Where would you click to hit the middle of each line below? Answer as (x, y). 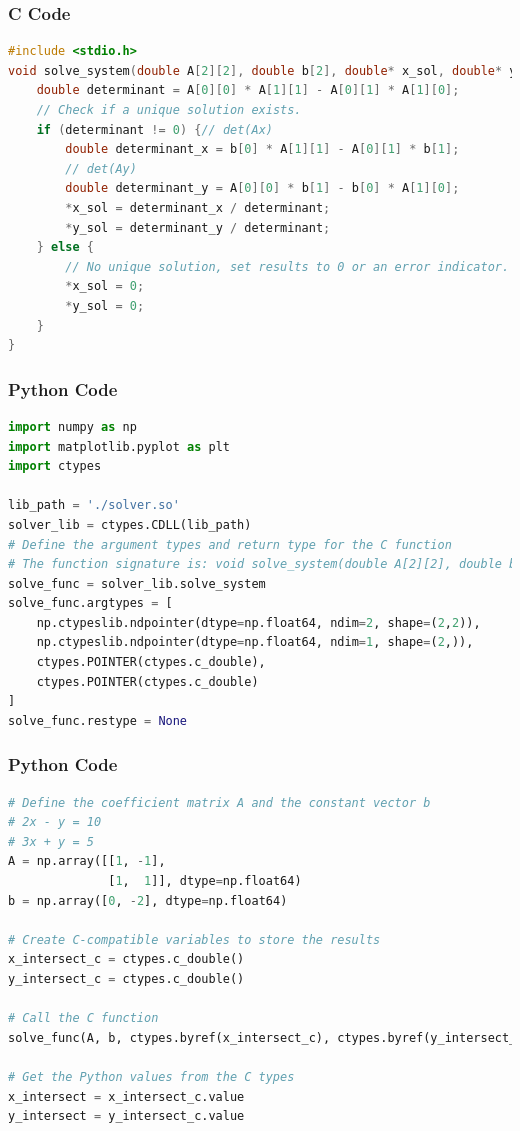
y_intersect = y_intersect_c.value (126, 1116)
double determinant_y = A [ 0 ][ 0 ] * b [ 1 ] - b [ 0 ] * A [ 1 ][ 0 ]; (262, 188)
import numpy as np (72, 426)
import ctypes (55, 466)
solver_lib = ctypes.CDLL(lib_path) (130, 524)
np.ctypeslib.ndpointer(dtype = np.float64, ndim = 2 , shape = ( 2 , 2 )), (258, 622)
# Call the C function (83, 1018)
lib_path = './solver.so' (94, 505)
